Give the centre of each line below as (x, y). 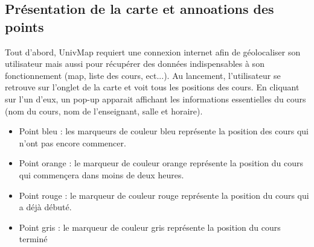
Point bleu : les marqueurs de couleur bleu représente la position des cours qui (164, 131)
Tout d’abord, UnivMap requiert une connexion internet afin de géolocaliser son (153, 52)
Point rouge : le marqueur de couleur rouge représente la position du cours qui (164, 195)
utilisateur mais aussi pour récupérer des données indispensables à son (135, 64)
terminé (33, 239)
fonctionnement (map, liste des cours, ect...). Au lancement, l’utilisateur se (143, 75)
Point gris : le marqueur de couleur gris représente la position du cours (150, 227)
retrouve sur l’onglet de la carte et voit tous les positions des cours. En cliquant (152, 87)
